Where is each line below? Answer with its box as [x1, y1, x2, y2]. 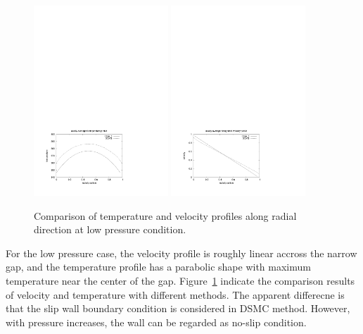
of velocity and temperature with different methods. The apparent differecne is [6, 287, 345, 302]
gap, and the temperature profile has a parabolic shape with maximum [6, 259, 311, 274]
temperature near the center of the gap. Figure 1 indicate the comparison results [6, 273, 355, 287]
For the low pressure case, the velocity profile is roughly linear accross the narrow [6, 245, 357, 260]
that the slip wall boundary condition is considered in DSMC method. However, [6, 301, 350, 316]
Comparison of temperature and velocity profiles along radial [34, 208, 297, 223]
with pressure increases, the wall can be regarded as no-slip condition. [6, 314, 307, 329]
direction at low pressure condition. [34, 222, 186, 237]
